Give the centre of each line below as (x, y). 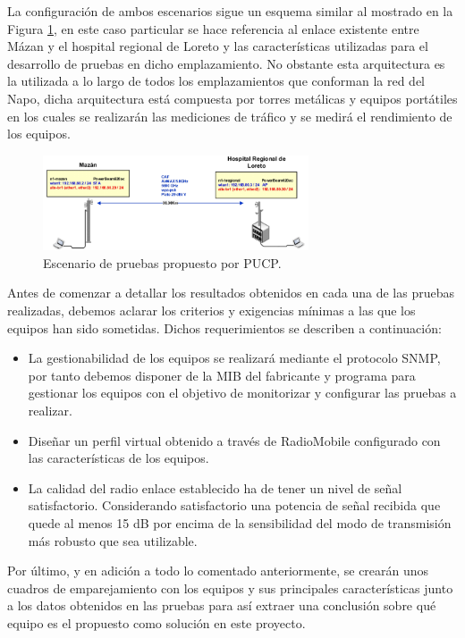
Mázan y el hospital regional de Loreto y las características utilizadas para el (218, 46)
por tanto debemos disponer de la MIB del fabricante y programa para (222, 375)
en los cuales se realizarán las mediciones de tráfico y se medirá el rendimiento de (230, 116)
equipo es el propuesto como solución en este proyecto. (156, 622)
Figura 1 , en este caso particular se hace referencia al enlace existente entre (213, 28)
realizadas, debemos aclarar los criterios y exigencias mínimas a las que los (211, 311)
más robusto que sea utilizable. (113, 540)
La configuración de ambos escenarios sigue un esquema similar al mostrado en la (230, 11)
